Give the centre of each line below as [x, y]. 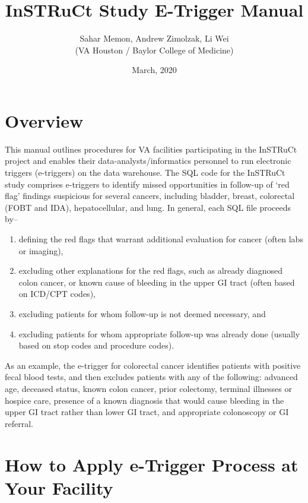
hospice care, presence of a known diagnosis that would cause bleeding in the [145, 400]
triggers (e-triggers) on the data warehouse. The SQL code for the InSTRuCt [145, 173]
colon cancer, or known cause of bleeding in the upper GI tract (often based [157, 282]
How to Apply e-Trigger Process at [152, 464]
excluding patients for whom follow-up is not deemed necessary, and [142, 313]
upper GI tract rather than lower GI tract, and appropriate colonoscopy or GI [147, 412]
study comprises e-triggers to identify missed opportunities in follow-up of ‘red [147, 184]
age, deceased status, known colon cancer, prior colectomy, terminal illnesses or [148, 388]
